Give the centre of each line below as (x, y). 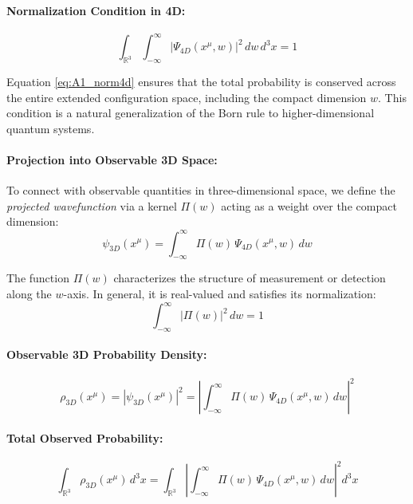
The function (38, 278)
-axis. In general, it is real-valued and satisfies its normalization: (220, 293)
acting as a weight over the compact (309, 205)
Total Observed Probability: (85, 437)
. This (392, 97)
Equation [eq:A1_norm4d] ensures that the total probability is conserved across (201, 82)
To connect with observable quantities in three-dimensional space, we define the (201, 190)
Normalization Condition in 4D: (96, 10)
